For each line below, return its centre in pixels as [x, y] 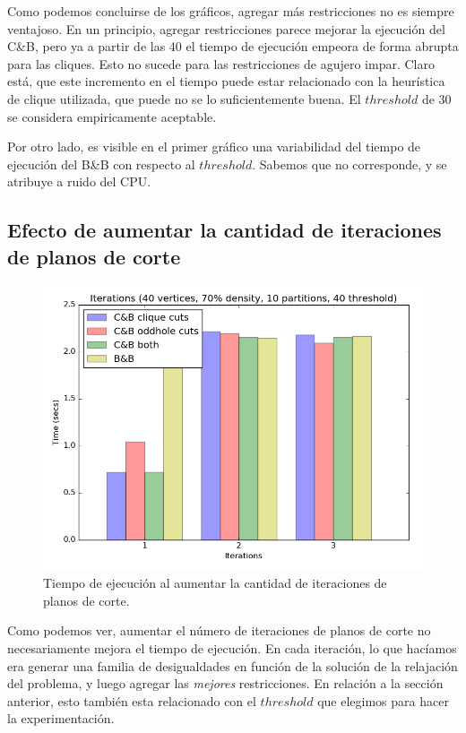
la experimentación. [61, 718]
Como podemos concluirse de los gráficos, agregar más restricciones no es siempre [231, 11]
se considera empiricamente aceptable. [112, 116]
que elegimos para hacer [383, 700]
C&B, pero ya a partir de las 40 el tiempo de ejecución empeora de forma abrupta [233, 46]
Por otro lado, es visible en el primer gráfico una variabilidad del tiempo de [214, 147]
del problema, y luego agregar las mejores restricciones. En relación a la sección [225, 683]
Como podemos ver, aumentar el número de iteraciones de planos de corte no [219, 630]
